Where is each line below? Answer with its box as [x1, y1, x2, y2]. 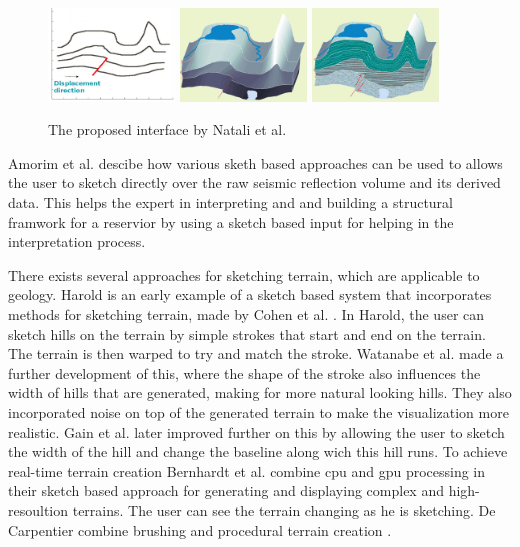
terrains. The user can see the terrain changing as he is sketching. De [72, 499, 496, 520]
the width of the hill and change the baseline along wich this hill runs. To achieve [8, 441, 508, 462]
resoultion [8, 499, 69, 520]
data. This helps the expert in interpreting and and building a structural [8, 192, 454, 213]
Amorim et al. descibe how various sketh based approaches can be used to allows [8, 152, 503, 173]
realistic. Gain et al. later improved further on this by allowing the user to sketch [8, 421, 505, 442]
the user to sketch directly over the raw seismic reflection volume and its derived [8, 172, 501, 193]
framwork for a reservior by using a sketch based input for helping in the [8, 211, 454, 232]
